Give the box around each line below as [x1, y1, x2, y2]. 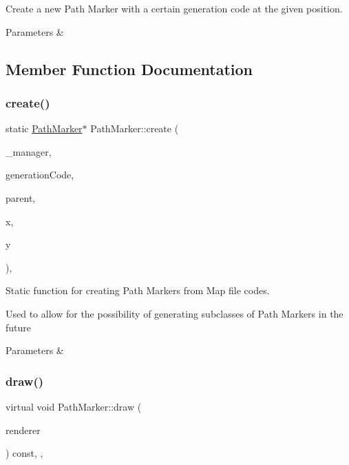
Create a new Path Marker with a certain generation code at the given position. [6, 1, 343, 15]
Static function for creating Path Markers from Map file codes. [6, 283, 270, 298]
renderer [6, 422, 41, 437]
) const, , [6, 446, 43, 460]
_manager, [6, 144, 52, 158]
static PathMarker [6, 121, 83, 136]
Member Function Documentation [6, 58, 253, 79]
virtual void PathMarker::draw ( [6, 399, 142, 413]
